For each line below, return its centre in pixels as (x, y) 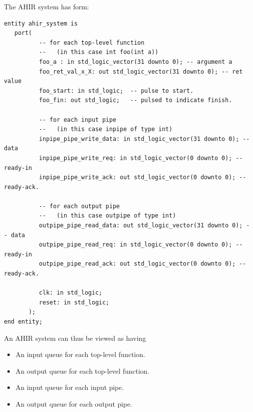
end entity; (23, 322)
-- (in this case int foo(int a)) (99, 52)
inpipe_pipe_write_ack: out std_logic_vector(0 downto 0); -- (142, 178)
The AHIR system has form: (47, 6)
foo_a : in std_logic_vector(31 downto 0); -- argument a (136, 62)
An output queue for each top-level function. (82, 371)
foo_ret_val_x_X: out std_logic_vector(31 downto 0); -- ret (141, 71)
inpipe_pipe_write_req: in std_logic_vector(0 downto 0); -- (141, 158)
